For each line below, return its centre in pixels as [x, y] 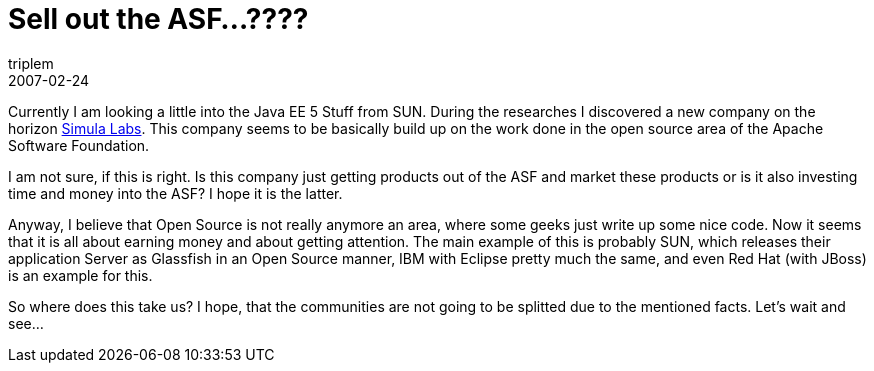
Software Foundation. [79, 145]
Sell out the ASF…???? [158, 19]
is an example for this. [80, 275]
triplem [31, 63]
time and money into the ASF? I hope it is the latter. [175, 193]
